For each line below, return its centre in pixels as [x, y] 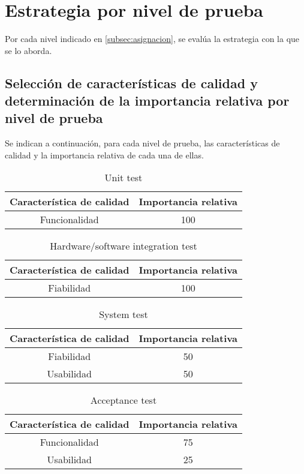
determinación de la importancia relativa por [147, 100]
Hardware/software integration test [124, 246]
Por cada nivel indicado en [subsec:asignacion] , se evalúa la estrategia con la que [152, 39]
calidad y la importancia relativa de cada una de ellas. [104, 154]
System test [124, 314]
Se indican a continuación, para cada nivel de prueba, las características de [142, 143]
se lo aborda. [28, 50]
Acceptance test [124, 400]
